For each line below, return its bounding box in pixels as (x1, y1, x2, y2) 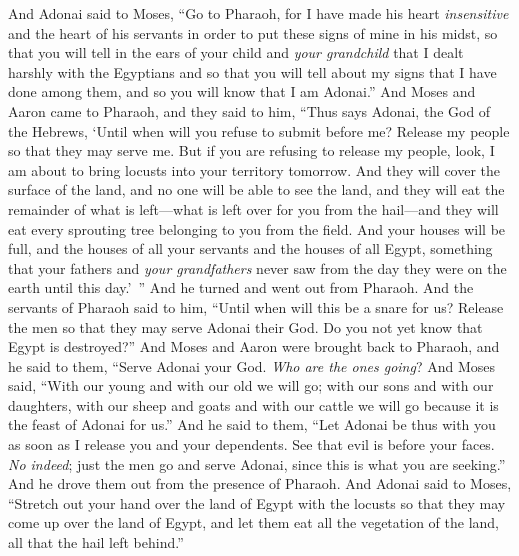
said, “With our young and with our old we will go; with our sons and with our (8, 375, 494, 396)
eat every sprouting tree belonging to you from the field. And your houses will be (8, 218, 506, 239)
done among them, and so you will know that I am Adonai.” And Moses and (8, 81, 476, 102)
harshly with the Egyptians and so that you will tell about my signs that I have (8, 61, 497, 82)
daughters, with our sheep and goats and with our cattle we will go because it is (8, 394, 499, 415)
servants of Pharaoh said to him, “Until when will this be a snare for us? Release (8, 296, 504, 317)
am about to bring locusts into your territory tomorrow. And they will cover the (8, 159, 501, 180)
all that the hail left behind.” (8, 532, 184, 553)
